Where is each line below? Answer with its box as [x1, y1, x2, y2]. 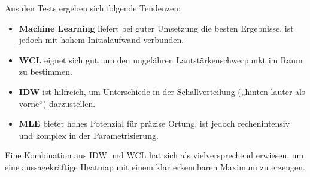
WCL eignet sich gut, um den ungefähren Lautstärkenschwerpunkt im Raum [19, 53, 303, 66]
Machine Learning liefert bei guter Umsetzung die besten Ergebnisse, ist [19, 22, 294, 34]
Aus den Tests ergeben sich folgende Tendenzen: [5, 2, 181, 14]
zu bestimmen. [19, 65, 72, 78]
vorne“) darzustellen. [19, 97, 96, 109]
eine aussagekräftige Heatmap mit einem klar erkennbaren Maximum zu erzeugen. [5, 160, 305, 173]
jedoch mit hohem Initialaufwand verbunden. [19, 33, 184, 46]
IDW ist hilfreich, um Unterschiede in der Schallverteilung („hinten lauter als [19, 85, 305, 97]
